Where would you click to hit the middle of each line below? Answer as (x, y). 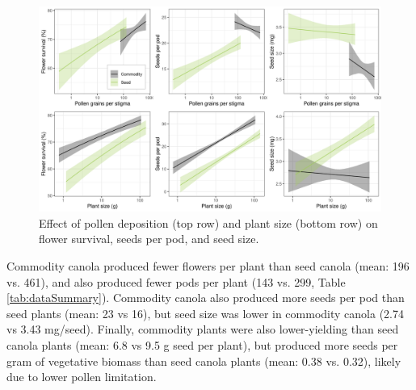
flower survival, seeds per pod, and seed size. (149, 239)
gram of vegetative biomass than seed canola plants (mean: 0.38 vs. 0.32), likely (204, 361)
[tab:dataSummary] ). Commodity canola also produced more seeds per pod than (206, 298)
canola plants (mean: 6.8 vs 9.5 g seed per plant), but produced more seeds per (202, 344)
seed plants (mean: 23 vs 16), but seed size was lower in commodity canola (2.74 (205, 313)
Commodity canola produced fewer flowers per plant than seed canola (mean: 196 (208, 266)
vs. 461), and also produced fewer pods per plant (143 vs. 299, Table (176, 281)
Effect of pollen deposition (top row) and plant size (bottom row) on (208, 222)
